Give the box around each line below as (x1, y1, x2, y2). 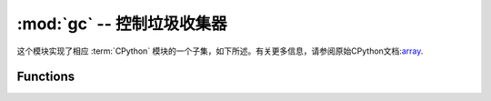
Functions (16, 69, 75, 85)
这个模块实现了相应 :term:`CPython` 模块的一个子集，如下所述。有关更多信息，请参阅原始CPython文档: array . (16, 45, 424, 56)
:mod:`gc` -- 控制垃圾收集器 (16, 14, 227, 34)
